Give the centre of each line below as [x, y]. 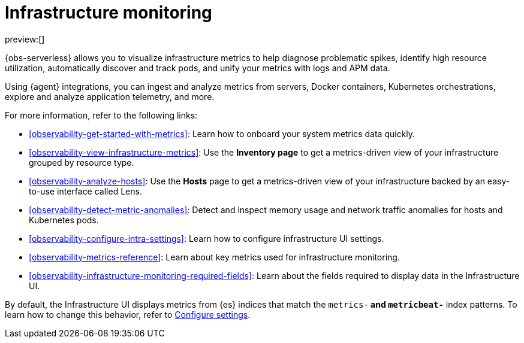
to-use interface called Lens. [85, 191]
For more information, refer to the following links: [101, 115]
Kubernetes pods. [64, 220]
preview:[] [25, 39]
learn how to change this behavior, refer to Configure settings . [128, 314]
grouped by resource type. [82, 162]
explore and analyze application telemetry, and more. [110, 96]
